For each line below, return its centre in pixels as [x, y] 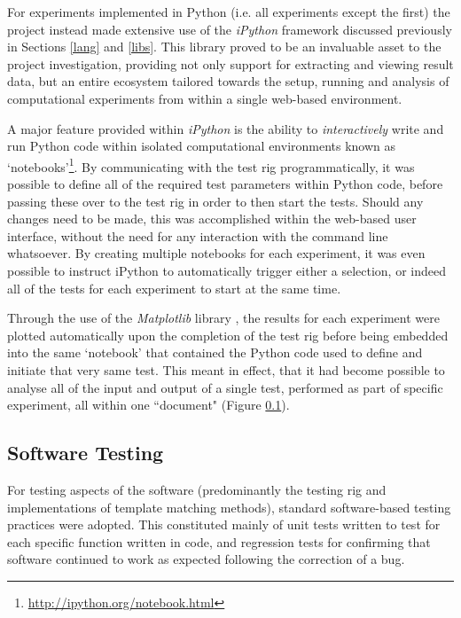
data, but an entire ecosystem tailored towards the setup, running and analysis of [228, 81]
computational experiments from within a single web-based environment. [205, 98]
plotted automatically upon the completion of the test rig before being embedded [228, 335]
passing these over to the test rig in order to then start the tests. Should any [215, 201]
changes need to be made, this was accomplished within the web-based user [212, 219]
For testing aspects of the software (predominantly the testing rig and [197, 489]
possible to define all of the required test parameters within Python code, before [225, 184]
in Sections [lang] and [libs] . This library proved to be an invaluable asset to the [224, 47]
